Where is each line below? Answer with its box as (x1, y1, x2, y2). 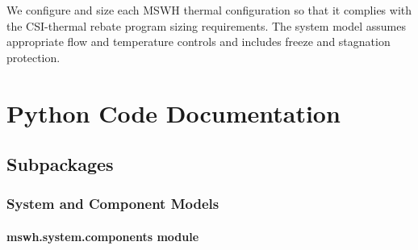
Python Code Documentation (6, 96, 341, 129)
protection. (6, 48, 61, 65)
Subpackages (6, 152, 114, 177)
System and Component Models (6, 194, 219, 214)
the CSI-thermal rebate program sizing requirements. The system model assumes (6, 17, 406, 34)
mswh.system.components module (6, 227, 199, 244)
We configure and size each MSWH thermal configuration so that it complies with (6, 2, 412, 18)
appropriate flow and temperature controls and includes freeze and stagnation (6, 33, 391, 50)
